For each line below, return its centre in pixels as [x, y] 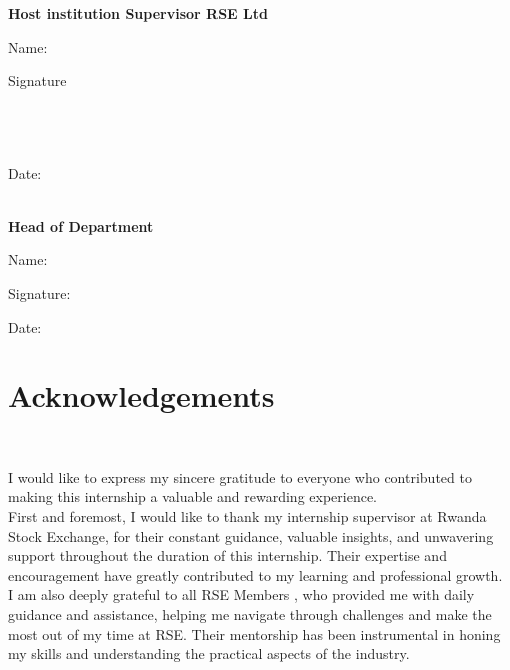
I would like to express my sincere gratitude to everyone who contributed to [240, 476]
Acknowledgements [141, 395]
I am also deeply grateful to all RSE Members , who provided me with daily [241, 594]
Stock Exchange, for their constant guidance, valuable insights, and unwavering [251, 535]
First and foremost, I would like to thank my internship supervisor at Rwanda [247, 516]
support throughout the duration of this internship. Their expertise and [227, 555]
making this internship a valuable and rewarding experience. [193, 496]
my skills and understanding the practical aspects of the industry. [209, 653]
